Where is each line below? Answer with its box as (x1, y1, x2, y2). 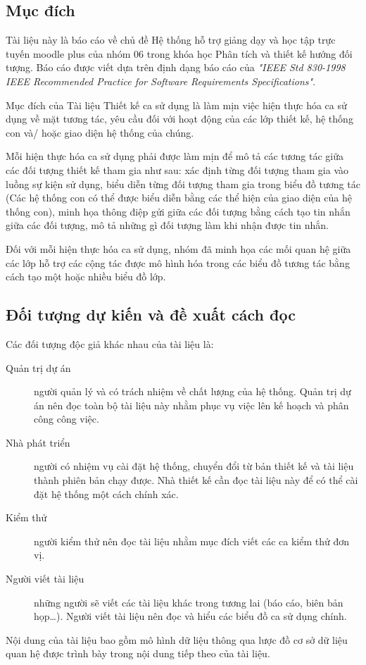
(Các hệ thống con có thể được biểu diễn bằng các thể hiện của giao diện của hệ (6, 190, 352, 205)
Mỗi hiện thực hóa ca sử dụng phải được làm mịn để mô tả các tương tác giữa (6, 149, 343, 163)
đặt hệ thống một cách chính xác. (34, 486, 179, 501)
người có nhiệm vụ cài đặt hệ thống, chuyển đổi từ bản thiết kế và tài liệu (34, 459, 354, 473)
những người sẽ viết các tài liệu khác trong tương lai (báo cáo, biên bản (34, 595, 343, 609)
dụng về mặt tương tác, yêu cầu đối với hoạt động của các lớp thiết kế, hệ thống (6, 111, 353, 126)
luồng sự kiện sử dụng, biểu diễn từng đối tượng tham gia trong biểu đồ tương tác (6, 176, 360, 191)
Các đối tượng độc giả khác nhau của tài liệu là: (6, 336, 214, 351)
